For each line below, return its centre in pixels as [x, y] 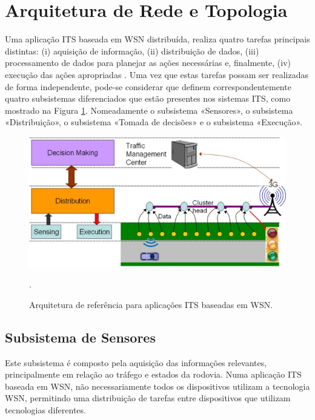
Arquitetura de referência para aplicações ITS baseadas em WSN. [151, 304]
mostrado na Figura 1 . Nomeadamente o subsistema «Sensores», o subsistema [149, 110]
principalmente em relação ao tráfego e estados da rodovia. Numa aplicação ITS [153, 374]
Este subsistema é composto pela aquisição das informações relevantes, [136, 362]
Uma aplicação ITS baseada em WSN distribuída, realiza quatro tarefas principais [157, 39]
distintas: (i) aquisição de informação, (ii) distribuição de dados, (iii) [132, 51]
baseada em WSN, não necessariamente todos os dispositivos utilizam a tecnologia [157, 386]
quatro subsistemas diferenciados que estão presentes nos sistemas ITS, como [148, 98]
